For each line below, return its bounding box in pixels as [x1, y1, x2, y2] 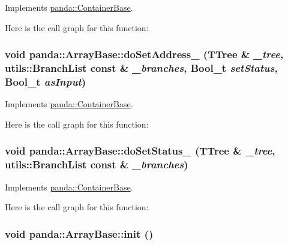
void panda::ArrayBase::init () [5, 226, 154, 241]
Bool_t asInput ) [5, 74, 86, 89]
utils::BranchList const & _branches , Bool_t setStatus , [5, 61, 278, 75]
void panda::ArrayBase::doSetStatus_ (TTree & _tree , [5, 143, 275, 158]
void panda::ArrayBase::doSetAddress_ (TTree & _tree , [5, 47, 284, 62]
